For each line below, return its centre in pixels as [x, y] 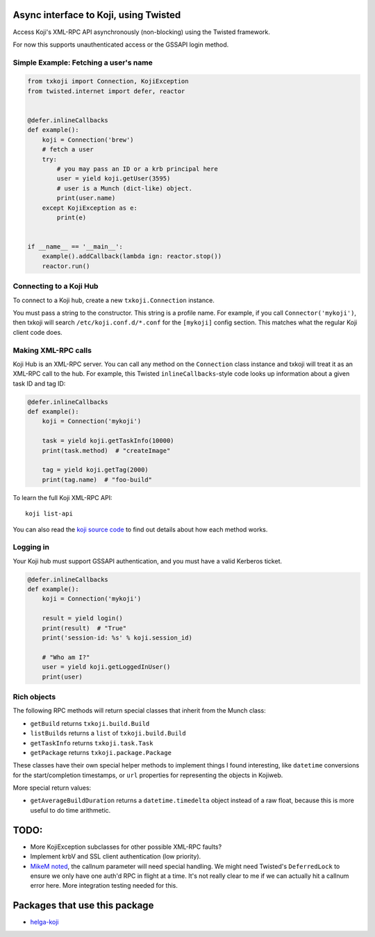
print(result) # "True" [84, 628]
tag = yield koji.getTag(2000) [95, 470]
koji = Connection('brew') [88, 140]
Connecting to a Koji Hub [56, 286]
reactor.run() [66, 266]
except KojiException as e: [90, 208]
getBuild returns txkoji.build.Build [90, 723]
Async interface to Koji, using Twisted [97, 15]
